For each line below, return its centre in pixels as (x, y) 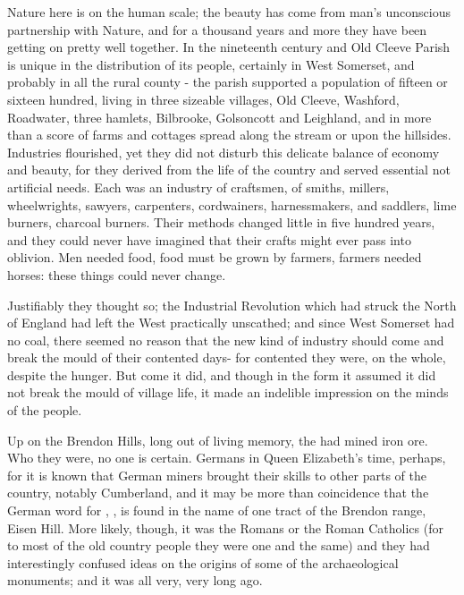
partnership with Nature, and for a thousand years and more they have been (217, 29)
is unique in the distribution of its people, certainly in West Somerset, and (211, 64)
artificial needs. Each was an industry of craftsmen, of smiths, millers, (198, 187)
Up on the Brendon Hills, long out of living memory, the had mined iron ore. (218, 440)
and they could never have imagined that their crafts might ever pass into (209, 239)
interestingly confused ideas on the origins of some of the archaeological (203, 562)
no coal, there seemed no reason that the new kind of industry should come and (226, 340)
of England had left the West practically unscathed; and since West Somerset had (231, 323)
